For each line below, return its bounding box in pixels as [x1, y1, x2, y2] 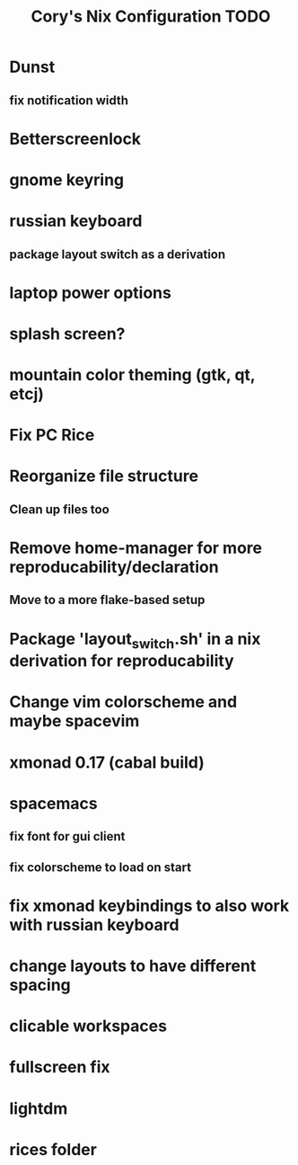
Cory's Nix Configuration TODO [31, 6, 271, 27]
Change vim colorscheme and [9, 692, 238, 712]
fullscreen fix [9, 1057, 110, 1078]
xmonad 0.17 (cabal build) [9, 752, 205, 772]
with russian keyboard [9, 914, 180, 935]
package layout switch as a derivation [9, 246, 226, 262]
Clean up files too [9, 502, 110, 517]
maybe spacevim [9, 711, 140, 732]
